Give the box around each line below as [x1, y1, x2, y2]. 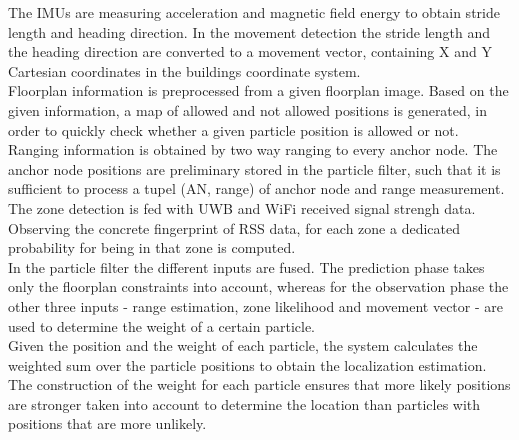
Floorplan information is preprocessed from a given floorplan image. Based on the [8, 80, 509, 101]
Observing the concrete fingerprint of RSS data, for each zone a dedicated [8, 217, 460, 238]
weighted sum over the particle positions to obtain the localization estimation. [8, 354, 487, 375]
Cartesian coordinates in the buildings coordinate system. [8, 60, 361, 81]
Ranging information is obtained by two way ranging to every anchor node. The [8, 139, 498, 160]
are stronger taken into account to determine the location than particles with [8, 393, 481, 414]
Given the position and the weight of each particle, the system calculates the [8, 335, 478, 356]
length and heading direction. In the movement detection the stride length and [8, 21, 491, 42]
